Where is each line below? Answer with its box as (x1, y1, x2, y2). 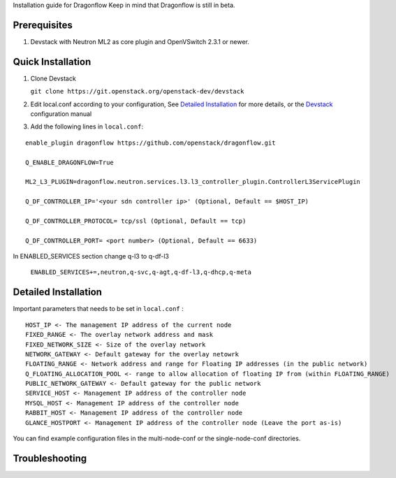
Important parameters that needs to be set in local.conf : (13, 305, 184, 313)
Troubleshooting (13, 452, 87, 464)
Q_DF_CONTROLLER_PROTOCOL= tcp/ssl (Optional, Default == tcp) (25, 217, 247, 225)
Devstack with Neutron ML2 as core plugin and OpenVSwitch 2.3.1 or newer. (30, 37, 249, 45)
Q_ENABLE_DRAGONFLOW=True (25, 158, 115, 166)
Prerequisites (13, 19, 73, 31)
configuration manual (30, 109, 92, 118)
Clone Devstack (30, 74, 76, 82)
